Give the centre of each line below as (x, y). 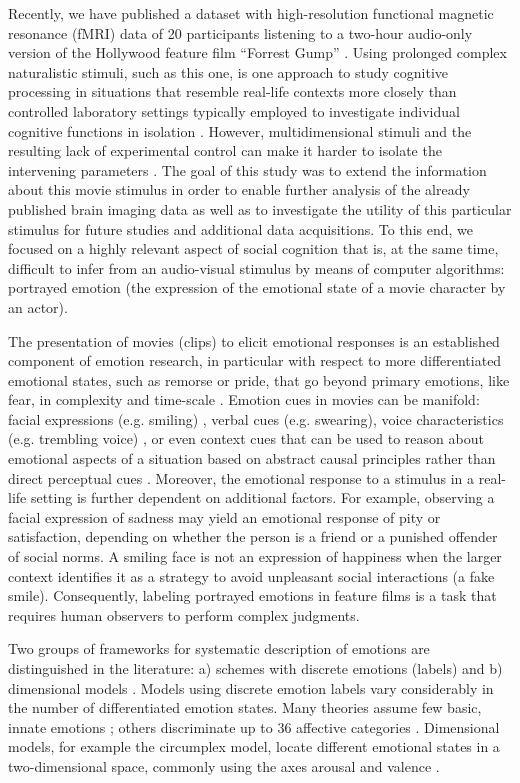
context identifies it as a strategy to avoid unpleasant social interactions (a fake (251, 575)
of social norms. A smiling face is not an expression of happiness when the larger (255, 556)
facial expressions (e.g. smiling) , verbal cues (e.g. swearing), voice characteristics (256, 418)
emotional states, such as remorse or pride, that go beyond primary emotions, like (259, 379)
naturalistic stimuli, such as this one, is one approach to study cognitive (228, 71)
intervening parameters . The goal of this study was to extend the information (247, 169)
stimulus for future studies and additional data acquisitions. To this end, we (240, 228)
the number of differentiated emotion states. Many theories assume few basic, (245, 707)
